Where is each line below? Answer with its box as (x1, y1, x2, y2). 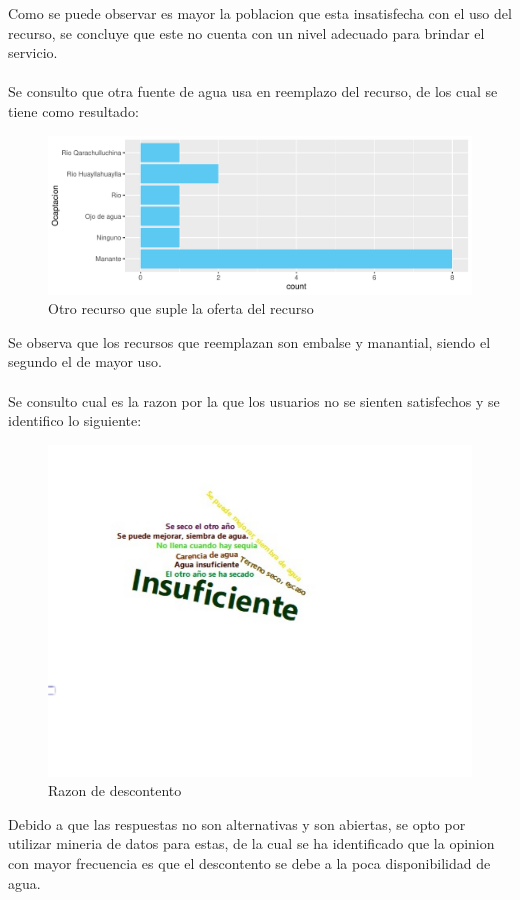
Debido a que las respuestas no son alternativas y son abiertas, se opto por (8, 813, 466, 834)
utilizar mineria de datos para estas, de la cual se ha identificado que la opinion (8, 833, 495, 854)
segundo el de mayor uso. (8, 351, 162, 372)
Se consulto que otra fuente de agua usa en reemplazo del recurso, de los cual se (8, 81, 498, 102)
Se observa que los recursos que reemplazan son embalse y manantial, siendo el (8, 331, 491, 352)
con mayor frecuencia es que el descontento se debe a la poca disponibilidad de (8, 853, 491, 874)
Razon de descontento (48, 780, 182, 801)
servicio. (8, 42, 58, 63)
